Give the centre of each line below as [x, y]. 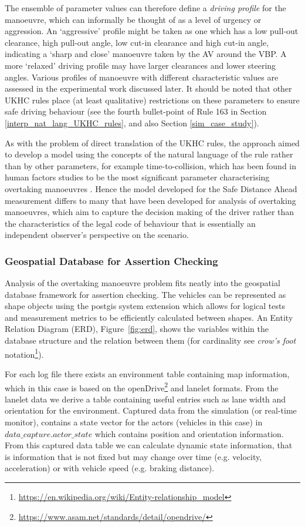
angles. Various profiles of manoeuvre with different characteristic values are [142, 77]
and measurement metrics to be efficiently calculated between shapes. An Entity [149, 317]
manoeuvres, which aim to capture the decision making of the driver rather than [150, 212]
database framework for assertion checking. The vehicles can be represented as [145, 294]
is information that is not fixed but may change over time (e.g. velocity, [133, 456]
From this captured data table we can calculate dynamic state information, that [149, 445]
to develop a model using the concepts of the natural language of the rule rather [149, 154]
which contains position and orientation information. [189, 433]
